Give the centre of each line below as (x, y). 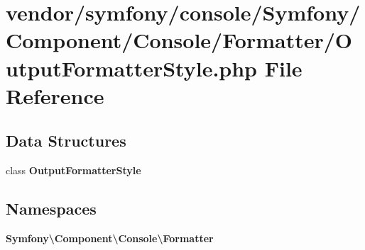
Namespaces (51, 209)
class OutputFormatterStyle (73, 170)
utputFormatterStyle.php (132, 68)
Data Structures (66, 141)
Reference (55, 95)
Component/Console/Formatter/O (179, 40)
